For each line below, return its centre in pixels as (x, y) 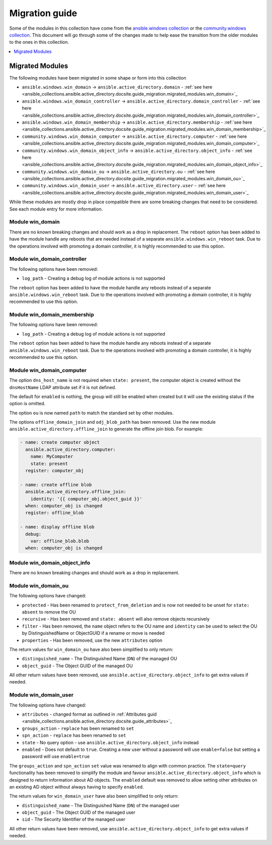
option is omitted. (27, 404)
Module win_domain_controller (48, 259)
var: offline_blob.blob (60, 541)
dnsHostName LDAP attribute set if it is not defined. (63, 387)
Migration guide (43, 13)
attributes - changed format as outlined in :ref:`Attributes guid (89, 714)
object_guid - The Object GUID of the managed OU (77, 666)
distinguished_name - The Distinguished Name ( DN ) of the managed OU (99, 659)
